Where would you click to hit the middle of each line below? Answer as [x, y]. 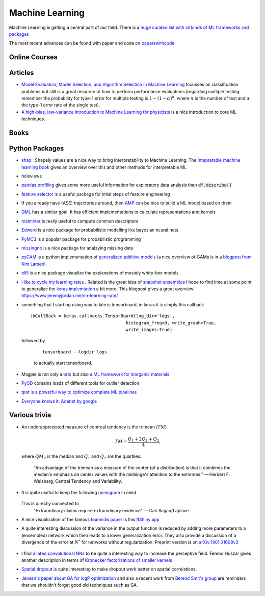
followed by [33, 341]
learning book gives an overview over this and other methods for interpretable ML [104, 167]
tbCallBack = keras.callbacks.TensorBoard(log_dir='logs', [103, 316]
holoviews [32, 176]
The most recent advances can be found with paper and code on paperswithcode [92, 43]
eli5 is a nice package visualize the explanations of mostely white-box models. [101, 273]
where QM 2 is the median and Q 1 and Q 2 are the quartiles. [81, 457]
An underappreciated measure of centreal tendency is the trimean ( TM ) [94, 427]
